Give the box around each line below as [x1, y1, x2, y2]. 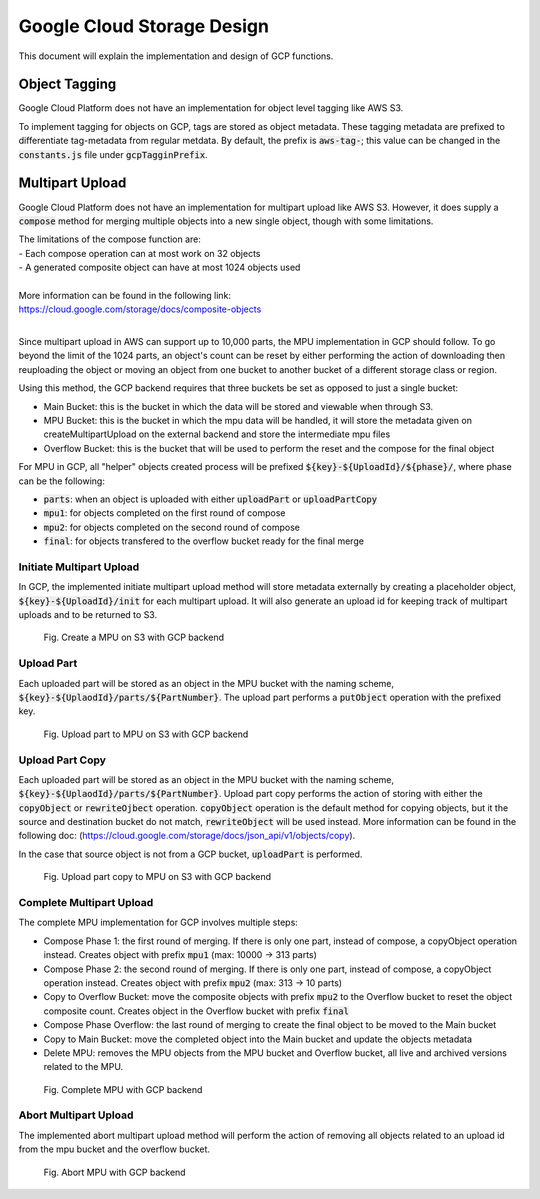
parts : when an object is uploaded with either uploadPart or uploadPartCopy [43, 493, 378, 505]
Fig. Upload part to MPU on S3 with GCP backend [43, 728, 249, 740]
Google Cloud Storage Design [18, 15, 270, 37]
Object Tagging [18, 76, 117, 93]
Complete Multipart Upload [18, 896, 154, 909]
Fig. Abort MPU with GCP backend [43, 1166, 186, 1178]
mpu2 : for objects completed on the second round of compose [43, 521, 300, 533]
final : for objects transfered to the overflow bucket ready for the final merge [43, 535, 365, 547]
